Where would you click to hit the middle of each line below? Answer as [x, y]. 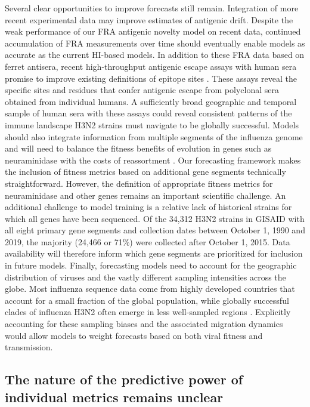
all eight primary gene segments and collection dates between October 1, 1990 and [155, 230]
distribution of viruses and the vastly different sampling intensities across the [145, 277]
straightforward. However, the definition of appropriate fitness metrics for [139, 183]
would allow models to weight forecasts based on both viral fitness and [134, 335]
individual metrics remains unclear [114, 397]
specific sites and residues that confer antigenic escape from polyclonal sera [142, 90]
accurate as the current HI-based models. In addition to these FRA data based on [155, 55]
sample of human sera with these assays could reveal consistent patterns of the [148, 113]
